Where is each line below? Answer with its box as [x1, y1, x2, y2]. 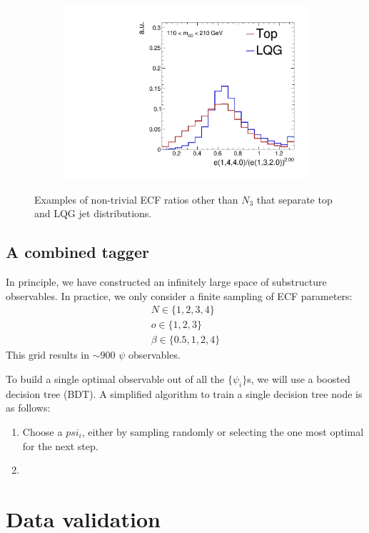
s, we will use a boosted [247, 371, 350, 386]
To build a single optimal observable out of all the [6, 371, 225, 386]
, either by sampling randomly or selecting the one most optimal [81, 424, 364, 439]
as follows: [6, 400, 51, 415]
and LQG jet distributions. [34, 206, 152, 221]
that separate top [256, 191, 333, 206]
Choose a [22, 424, 63, 439]
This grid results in [6, 347, 89, 362]
